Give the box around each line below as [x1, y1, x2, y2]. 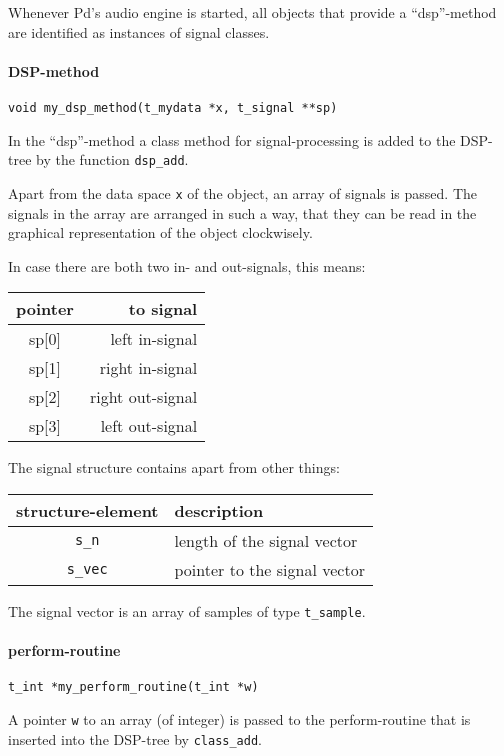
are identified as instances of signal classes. [8, 21, 270, 42]
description [174, 498, 264, 522]
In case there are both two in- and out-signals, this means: [8, 255, 366, 276]
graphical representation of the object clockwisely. [8, 222, 313, 243]
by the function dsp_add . [36, 149, 189, 170]
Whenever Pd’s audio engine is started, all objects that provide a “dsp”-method [8, 2, 497, 22]
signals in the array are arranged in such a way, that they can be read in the [8, 202, 477, 223]
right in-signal [99, 356, 198, 380]
